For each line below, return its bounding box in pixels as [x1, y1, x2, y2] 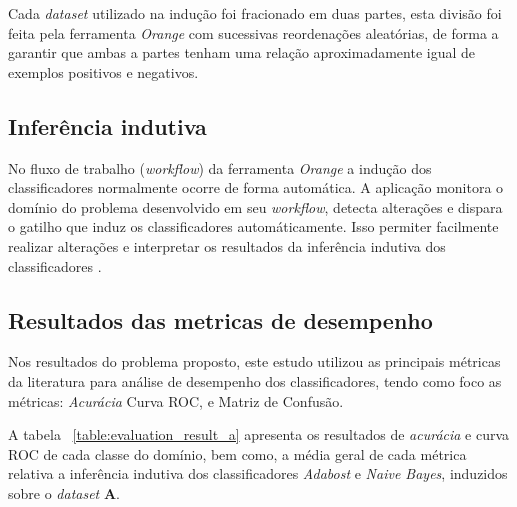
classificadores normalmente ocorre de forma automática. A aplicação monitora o [8, 177, 504, 198]
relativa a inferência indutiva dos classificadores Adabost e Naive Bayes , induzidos [8, 463, 508, 484]
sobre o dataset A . [8, 482, 121, 503]
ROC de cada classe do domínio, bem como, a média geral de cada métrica [8, 443, 467, 464]
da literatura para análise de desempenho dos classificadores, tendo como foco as [8, 370, 502, 391]
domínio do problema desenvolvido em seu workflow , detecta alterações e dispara [8, 196, 503, 217]
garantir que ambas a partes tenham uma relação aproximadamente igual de [8, 42, 475, 63]
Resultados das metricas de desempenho [8, 304, 433, 335]
